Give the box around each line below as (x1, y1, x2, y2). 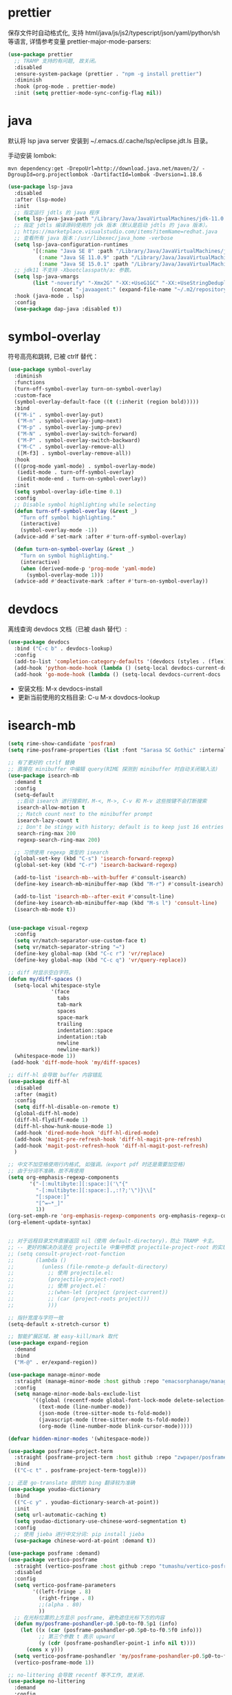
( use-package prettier (8, 50, 73, 58)
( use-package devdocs (8, 639, 70, 646)
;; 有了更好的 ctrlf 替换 (8, 759, 75, 767)
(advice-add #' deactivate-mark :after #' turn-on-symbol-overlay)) (14, 578, 209, 585)
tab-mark (56, 1001, 82, 1009)
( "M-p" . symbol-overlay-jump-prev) (17, 424, 123, 431)
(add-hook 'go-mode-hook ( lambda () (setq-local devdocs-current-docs (14, 671, 221, 678)
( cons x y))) (25, 1646, 64, 1653)
